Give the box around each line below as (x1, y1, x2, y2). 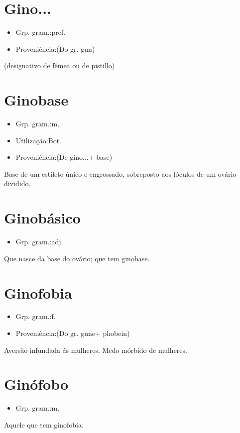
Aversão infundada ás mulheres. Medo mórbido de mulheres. (4, 344, 187, 355)
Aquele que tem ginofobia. (4, 419, 84, 430)
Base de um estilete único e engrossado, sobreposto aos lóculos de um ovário (4, 168, 237, 179)
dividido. (4, 178, 31, 189)
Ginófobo (4, 374, 69, 394)
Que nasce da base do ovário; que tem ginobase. (4, 253, 150, 263)
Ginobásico (4, 208, 81, 228)
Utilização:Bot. (15, 135, 61, 145)
